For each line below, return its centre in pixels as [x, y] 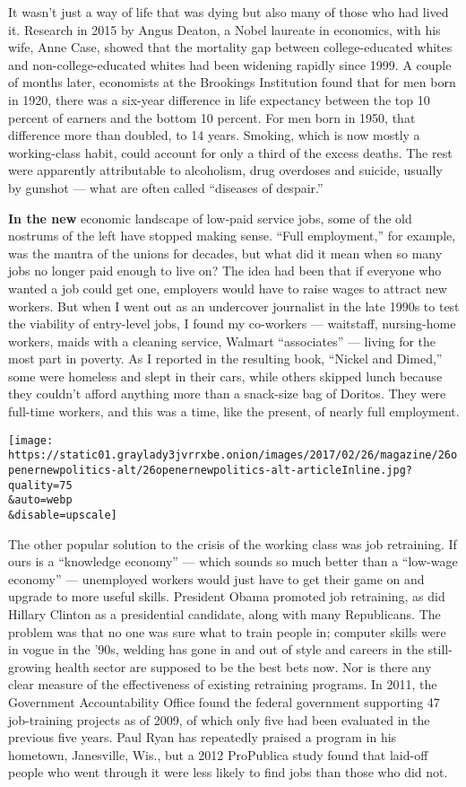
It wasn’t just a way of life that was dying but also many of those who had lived [229, 12]
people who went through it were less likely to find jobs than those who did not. [228, 772]
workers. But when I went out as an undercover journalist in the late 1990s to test [234, 306]
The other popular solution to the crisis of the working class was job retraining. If [233, 543]
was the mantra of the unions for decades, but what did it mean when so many [225, 253]
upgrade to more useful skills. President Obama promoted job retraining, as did [227, 596]
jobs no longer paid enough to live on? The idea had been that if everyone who [225, 271]
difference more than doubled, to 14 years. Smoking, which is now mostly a [214, 135]
